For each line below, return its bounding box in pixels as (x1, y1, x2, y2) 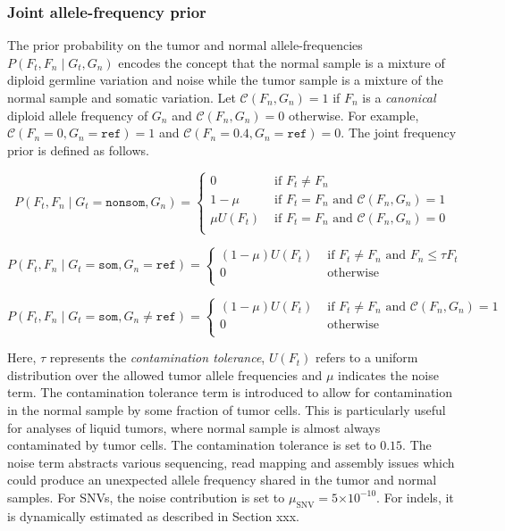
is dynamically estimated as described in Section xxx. (7, 506, 300, 525)
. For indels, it (376, 487, 454, 506)
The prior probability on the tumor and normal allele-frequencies (7, 36, 363, 54)
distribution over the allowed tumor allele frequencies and (7, 365, 323, 384)
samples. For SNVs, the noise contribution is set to (7, 487, 285, 506)
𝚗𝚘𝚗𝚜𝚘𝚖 (105, 195, 146, 209)
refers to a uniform (315, 348, 418, 367)
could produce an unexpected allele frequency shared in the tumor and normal (7, 470, 437, 489)
